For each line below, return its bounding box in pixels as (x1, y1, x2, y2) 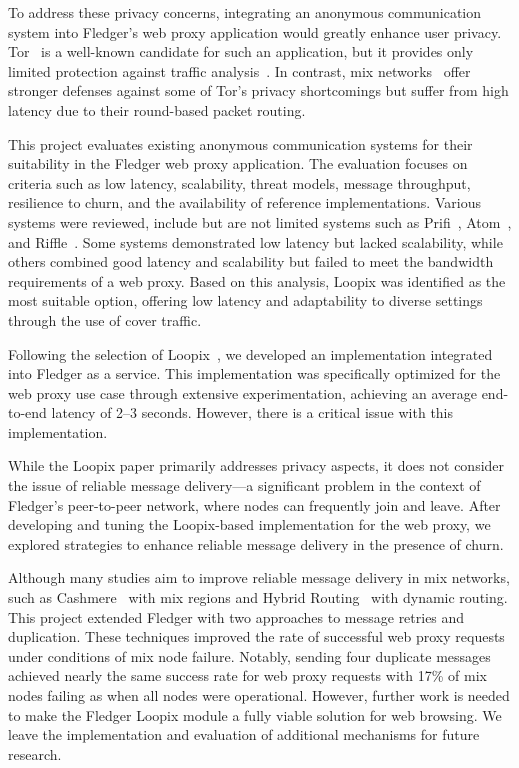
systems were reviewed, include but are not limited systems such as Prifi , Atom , (8, 211, 512, 232)
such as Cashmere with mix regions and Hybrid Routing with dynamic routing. (8, 587, 508, 608)
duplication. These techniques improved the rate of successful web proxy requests (8, 626, 505, 647)
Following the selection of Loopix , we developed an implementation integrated (8, 343, 493, 364)
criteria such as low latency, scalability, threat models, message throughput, (8, 172, 471, 193)
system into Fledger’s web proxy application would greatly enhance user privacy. (8, 21, 502, 42)
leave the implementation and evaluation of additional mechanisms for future (8, 724, 480, 745)
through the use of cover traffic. (8, 309, 202, 330)
